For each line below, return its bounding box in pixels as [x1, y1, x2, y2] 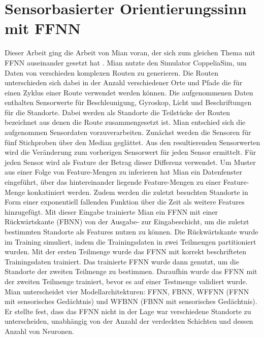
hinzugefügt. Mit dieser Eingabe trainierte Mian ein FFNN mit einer [5, 206, 218, 217]
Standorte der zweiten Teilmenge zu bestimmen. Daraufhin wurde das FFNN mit [5, 266, 257, 277]
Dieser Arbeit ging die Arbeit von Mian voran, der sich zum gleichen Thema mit [5, 47, 255, 58]
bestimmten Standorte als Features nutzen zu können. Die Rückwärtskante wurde [5, 226, 258, 236]
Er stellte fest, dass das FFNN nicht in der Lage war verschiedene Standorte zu [5, 306, 251, 316]
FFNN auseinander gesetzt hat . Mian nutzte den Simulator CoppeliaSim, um [5, 57, 247, 67]
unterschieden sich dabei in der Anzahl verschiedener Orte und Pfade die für [5, 77, 243, 88]
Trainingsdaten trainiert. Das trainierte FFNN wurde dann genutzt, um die [5, 256, 239, 266]
